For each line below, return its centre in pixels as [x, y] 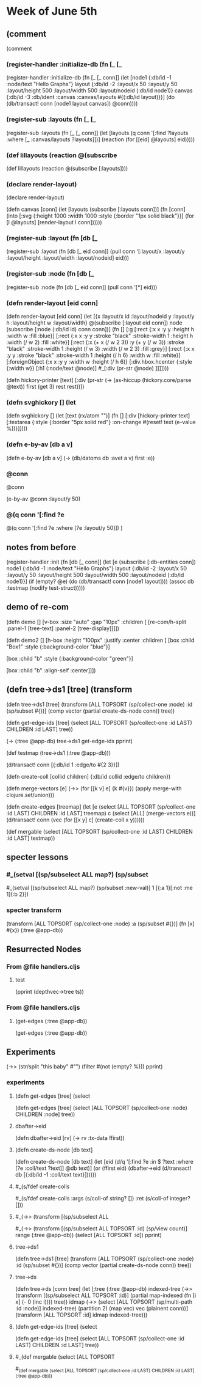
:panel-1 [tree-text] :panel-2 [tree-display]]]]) [63, 628]
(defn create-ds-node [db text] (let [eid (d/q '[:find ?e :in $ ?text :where [104, 1161]
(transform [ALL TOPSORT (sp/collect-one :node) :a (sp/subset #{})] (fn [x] [100, 924]
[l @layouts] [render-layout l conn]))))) [54, 222]
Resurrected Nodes [44, 950]
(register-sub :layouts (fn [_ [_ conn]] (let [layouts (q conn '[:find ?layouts [97, 133]
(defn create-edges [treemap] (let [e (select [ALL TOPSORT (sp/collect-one [101, 806]
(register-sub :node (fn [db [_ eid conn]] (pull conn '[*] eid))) [82, 287]
